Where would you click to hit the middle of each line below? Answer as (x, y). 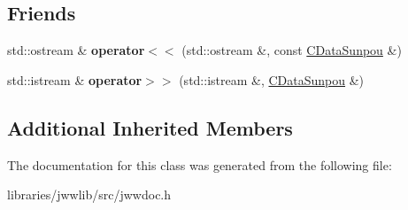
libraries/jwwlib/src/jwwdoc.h (89, 194)
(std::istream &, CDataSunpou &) (272, 79)
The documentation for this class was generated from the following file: (200, 164)
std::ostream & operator (76, 50)
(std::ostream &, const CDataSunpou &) (292, 50)
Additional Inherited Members (150, 127)
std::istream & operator (75, 79)
